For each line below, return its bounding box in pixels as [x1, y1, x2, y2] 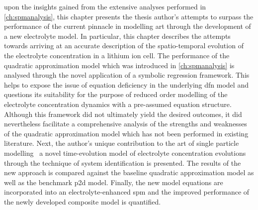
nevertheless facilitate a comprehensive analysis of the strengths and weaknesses [4, 118, 247, 129]
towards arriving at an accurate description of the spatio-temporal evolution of [4, 40, 244, 51]
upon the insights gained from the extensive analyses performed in [4, 1, 206, 11]
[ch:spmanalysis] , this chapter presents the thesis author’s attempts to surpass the [4, 11, 254, 21]
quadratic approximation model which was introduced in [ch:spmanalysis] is [4, 60, 235, 70]
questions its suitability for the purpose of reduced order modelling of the [4, 89, 228, 100]
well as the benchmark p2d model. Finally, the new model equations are [4, 177, 223, 187]
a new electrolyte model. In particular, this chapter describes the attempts [4, 30, 231, 41]
